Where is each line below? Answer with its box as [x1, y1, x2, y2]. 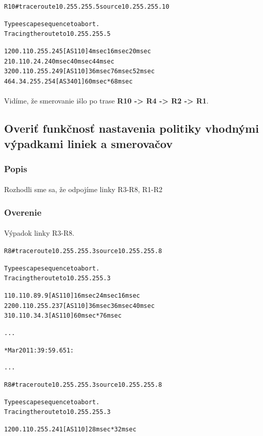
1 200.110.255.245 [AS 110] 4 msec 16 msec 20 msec [4, 47, 151, 55]
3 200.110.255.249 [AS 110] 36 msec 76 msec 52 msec [4, 68, 155, 75]
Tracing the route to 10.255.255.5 [4, 30, 111, 38]
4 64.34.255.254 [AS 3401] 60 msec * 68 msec [4, 77, 133, 85]
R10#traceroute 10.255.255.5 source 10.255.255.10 [4, 3, 170, 10]
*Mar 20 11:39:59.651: [4, 346, 74, 354]
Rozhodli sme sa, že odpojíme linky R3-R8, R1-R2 [4, 184, 163, 195]
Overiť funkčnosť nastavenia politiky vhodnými [4, 120, 259, 136]
